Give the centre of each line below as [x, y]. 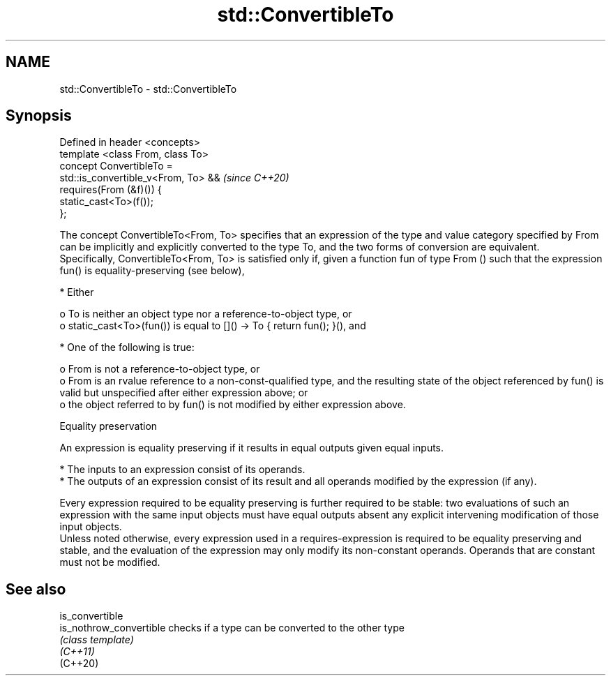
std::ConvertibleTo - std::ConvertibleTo [148, 89]
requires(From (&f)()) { [111, 190]
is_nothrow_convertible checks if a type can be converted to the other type [232, 628]
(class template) [97, 640]
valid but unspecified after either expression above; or [184, 393]
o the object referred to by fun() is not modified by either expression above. [233, 405]
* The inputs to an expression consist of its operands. [182, 470]
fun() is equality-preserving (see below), [152, 271]
